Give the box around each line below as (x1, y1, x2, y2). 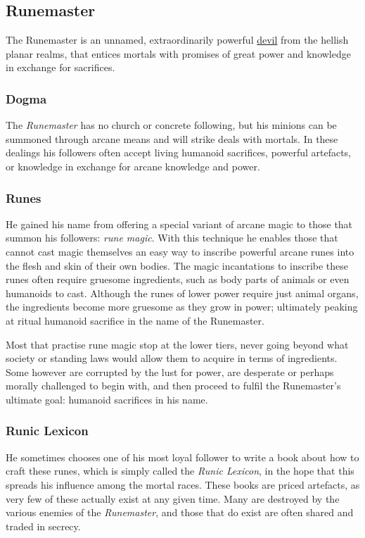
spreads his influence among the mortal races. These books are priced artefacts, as (6, 477, 360, 492)
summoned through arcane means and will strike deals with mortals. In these (6, 131, 338, 146)
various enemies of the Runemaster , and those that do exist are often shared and (6, 505, 354, 520)
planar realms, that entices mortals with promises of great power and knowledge (6, 46, 351, 61)
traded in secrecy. (6, 518, 81, 533)
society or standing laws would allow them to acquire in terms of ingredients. (6, 351, 338, 365)
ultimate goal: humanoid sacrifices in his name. (6, 392, 208, 406)
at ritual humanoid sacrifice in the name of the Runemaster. (6, 313, 264, 327)
